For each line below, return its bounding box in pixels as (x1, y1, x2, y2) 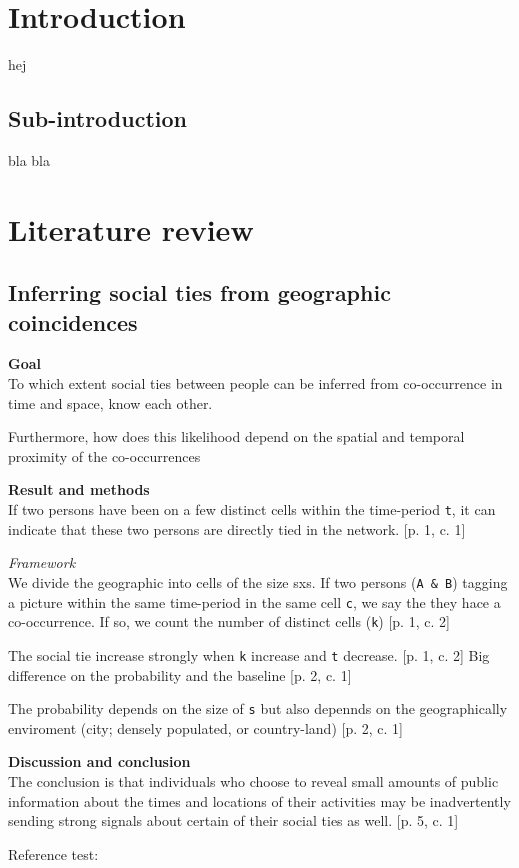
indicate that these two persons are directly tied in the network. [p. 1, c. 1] (8, 518, 466, 539)
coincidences (8, 306, 138, 337)
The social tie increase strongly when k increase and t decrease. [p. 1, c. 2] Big (8, 644, 490, 665)
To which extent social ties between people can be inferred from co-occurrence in (8, 373, 503, 394)
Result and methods (8, 479, 150, 500)
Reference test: (8, 843, 99, 864)
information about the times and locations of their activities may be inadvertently (8, 790, 511, 811)
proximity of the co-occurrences (8, 445, 201, 466)
